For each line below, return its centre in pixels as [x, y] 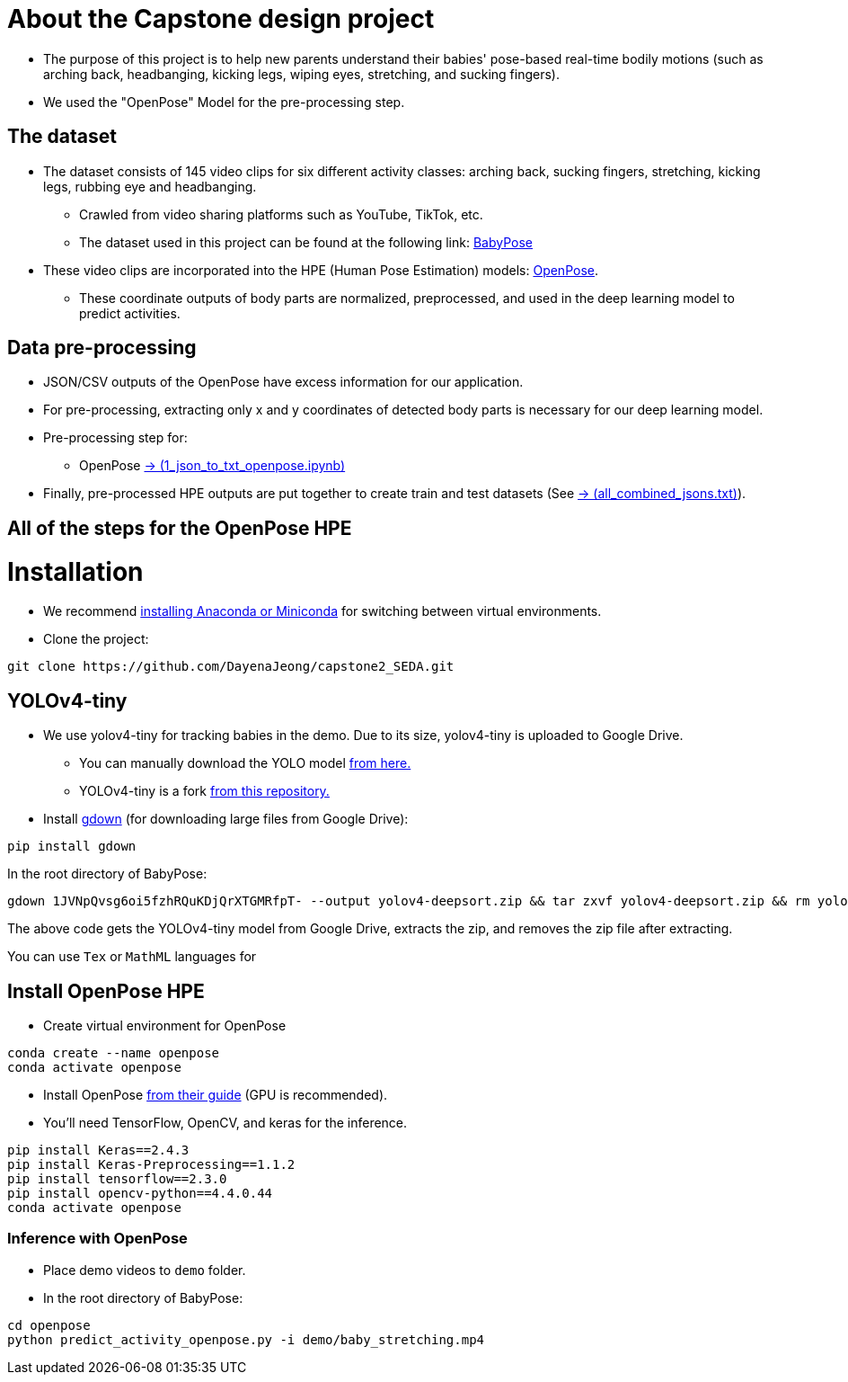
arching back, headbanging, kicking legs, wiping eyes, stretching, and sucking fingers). [301, 74]
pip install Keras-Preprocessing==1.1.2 [151, 1165]
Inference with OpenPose [97, 1239]
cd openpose [49, 1325]
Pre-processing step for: [115, 438]
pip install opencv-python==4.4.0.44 [140, 1194]
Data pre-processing [102, 348]
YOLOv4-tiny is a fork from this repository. [204, 791]
